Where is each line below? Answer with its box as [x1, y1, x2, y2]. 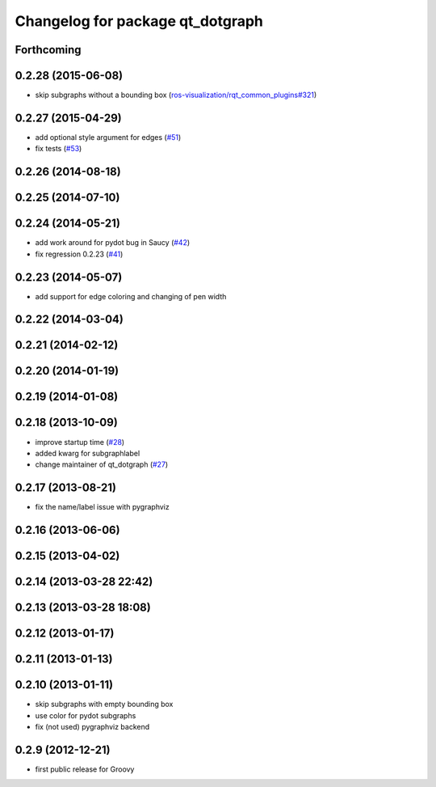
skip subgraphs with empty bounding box [35, 700, 174, 709]
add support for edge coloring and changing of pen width [35, 291, 227, 301]
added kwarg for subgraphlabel [35, 448, 140, 458]
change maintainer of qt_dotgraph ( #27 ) [35, 459, 169, 469]
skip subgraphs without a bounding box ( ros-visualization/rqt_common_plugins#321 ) [35, 90, 317, 100]
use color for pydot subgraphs [35, 710, 136, 720]
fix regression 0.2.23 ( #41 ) [35, 249, 124, 259]
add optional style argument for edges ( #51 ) [35, 132, 182, 142]
